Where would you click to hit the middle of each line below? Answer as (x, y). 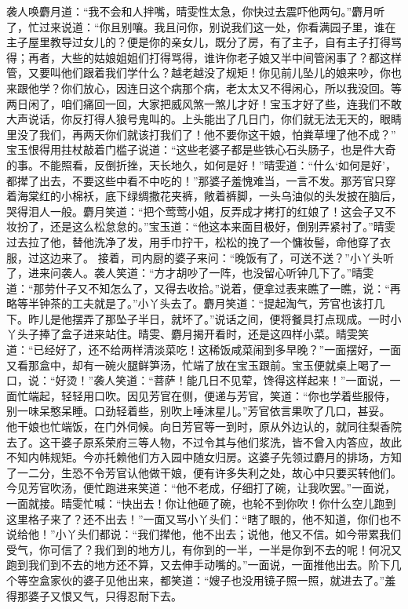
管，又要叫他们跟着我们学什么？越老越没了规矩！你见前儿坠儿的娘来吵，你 (199, 73)
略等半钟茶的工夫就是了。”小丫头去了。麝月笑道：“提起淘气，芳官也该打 (190, 303)
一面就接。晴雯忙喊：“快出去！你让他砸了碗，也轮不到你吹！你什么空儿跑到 (201, 503)
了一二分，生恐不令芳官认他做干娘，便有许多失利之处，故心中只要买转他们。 (204, 472)
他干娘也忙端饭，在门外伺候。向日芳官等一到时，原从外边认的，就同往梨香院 (204, 427)
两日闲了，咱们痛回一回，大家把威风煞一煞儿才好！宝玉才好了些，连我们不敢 (204, 103)
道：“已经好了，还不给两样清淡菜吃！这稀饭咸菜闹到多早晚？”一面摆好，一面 (204, 350)
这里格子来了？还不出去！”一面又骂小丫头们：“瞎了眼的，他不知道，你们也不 (204, 518)
